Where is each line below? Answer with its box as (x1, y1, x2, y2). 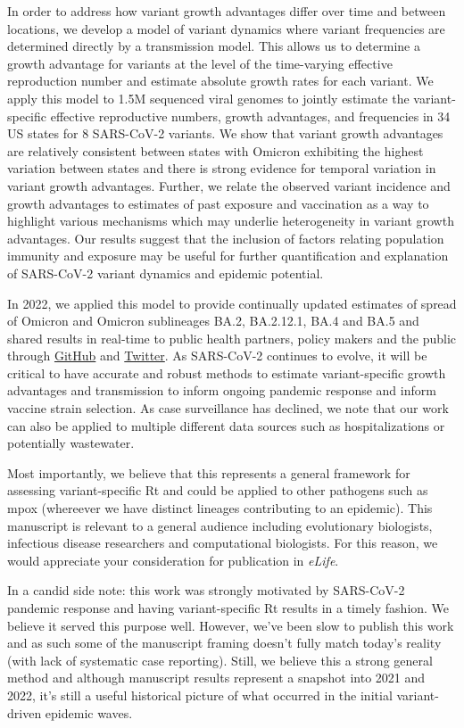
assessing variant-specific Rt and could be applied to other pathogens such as (7, 481, 428, 500)
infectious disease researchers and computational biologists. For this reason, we (7, 534, 438, 552)
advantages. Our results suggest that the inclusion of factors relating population (7, 228, 444, 247)
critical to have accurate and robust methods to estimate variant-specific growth (7, 363, 446, 382)
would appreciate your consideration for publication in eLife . (7, 550, 339, 569)
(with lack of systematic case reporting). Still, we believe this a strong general (7, 650, 433, 669)
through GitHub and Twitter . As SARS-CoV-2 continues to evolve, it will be (7, 346, 427, 365)
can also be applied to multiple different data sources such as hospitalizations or (7, 416, 445, 434)
